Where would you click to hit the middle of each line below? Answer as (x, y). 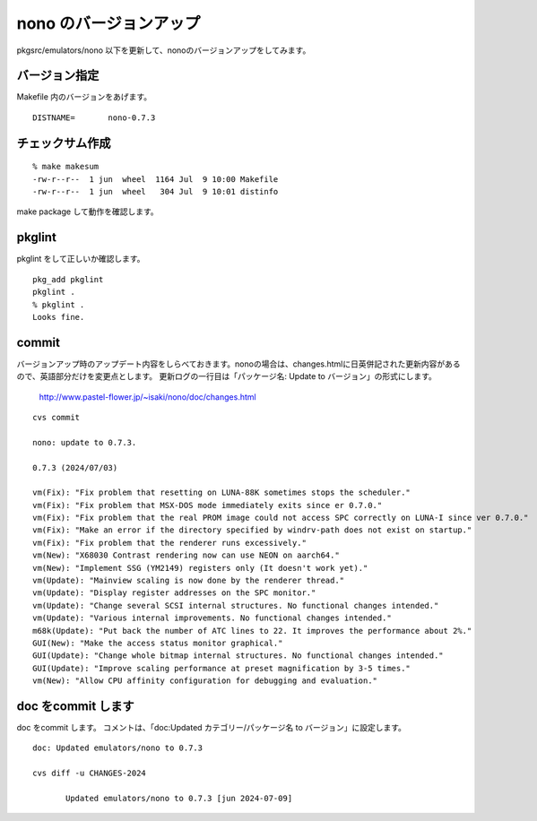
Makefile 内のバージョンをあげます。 (84, 97)
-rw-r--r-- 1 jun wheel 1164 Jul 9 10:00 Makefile (156, 179)
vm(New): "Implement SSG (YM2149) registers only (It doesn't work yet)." (200, 568)
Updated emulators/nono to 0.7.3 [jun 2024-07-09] (179, 799)
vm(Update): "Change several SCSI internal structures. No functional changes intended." (236, 605)
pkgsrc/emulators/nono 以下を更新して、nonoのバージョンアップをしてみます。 (164, 50)
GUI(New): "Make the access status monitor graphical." (158, 643)
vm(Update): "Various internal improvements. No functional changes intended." (212, 618)
